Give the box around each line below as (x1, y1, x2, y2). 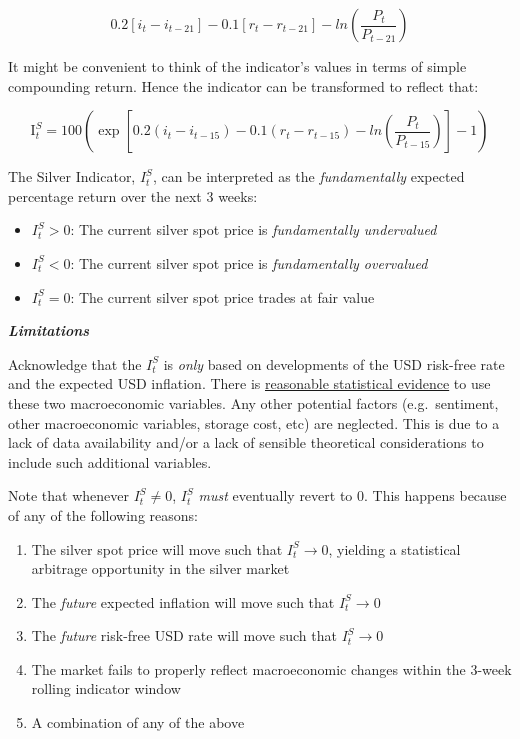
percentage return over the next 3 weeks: (8, 185, 258, 206)
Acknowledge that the (8, 353, 142, 374)
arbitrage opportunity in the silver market (31, 558, 290, 579)
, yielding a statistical (328, 538, 461, 559)
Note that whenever (8, 485, 129, 506)
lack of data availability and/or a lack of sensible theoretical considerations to (8, 432, 484, 453)
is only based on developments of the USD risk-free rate (163, 353, 505, 374)
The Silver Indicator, (8, 166, 136, 187)
